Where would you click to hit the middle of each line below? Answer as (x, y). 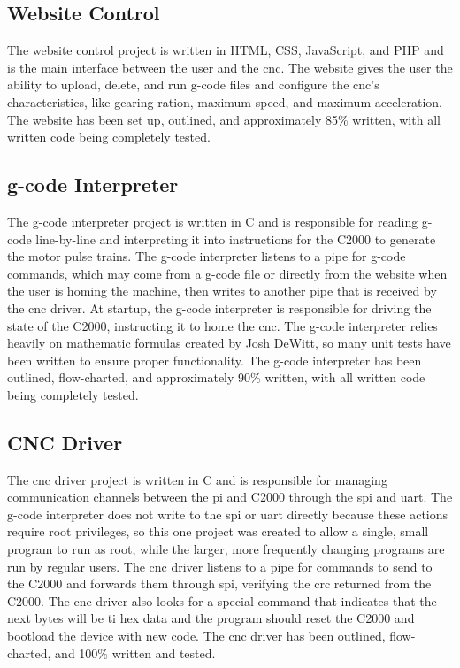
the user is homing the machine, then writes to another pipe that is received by (222, 291)
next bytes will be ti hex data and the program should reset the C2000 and (211, 618)
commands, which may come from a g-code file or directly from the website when (227, 273)
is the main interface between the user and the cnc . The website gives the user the (230, 67)
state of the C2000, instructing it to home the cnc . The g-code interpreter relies (222, 325)
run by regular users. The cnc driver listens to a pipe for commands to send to (220, 566)
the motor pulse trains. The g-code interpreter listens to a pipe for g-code (207, 256)
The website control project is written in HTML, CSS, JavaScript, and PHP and (226, 50)
